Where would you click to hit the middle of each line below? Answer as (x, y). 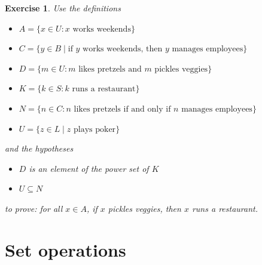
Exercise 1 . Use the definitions (63, 8)
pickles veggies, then (144, 208)
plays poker (95, 129)
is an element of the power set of (89, 168)
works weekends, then (123, 49)
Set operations (65, 249)
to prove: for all (34, 208)
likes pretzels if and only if (122, 109)
